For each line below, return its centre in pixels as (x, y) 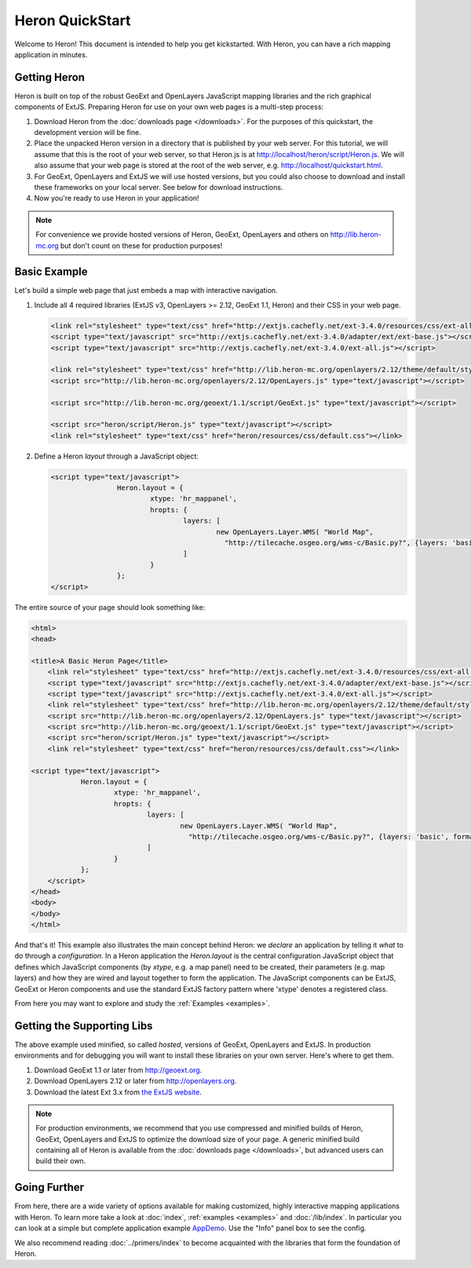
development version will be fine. (88, 133)
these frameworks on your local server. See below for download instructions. (159, 187)
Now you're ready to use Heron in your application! (117, 198)
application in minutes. (51, 54)
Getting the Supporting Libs (84, 1026)
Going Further (49, 1188)
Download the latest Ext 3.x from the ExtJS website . (118, 1092)
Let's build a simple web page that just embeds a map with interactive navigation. (146, 291)
